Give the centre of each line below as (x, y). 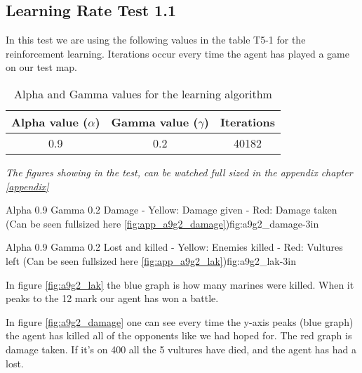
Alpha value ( (50, 122)
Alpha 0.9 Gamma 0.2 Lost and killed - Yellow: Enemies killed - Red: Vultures (174, 247)
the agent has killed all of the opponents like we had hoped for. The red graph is (179, 335)
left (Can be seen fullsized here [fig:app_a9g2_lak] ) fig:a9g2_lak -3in (151, 260)
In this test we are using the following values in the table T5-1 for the (156, 40)
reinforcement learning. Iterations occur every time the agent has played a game (177, 53)
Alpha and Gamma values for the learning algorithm (143, 93)
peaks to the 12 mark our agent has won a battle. (112, 298)
